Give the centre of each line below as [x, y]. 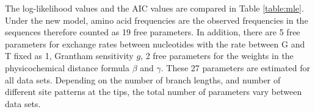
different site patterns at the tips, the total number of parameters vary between [154, 92]
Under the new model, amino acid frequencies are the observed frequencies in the [157, 20]
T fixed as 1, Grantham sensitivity [69, 56]
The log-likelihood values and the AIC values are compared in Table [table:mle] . [154, 8]
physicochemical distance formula [67, 67]
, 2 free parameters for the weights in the [217, 56]
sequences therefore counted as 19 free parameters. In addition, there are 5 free [153, 32]
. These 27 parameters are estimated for [235, 67]
